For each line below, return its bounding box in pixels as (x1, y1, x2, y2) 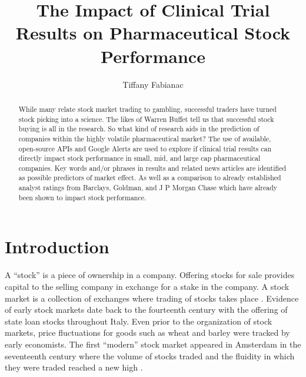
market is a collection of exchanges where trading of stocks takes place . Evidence (5, 292, 299, 304)
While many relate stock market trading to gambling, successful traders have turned (18, 104, 277, 114)
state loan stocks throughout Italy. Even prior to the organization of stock (5, 315, 272, 327)
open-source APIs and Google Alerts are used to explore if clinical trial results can (18, 143, 272, 153)
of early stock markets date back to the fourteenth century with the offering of (5, 303, 288, 316)
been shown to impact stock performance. (18, 192, 147, 202)
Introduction (5, 234, 109, 259)
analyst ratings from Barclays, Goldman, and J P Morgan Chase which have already (18, 183, 278, 193)
